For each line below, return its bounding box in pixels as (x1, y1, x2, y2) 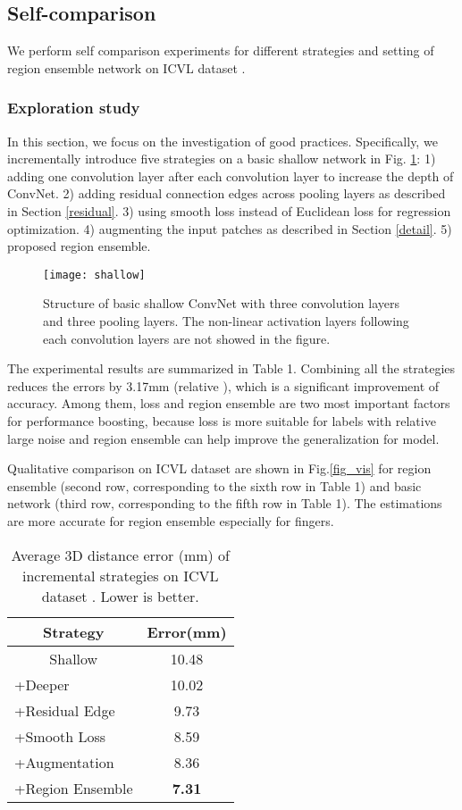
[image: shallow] (43, 268, 146, 281)
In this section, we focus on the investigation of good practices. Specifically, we (7, 131, 438, 150)
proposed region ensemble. (7, 237, 151, 255)
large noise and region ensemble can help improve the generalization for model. (7, 429, 440, 447)
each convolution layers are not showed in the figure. (43, 329, 331, 347)
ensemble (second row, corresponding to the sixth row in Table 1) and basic (7, 476, 422, 495)
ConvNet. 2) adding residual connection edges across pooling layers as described (7, 184, 446, 203)
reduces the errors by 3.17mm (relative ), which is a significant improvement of (7, 376, 440, 395)
